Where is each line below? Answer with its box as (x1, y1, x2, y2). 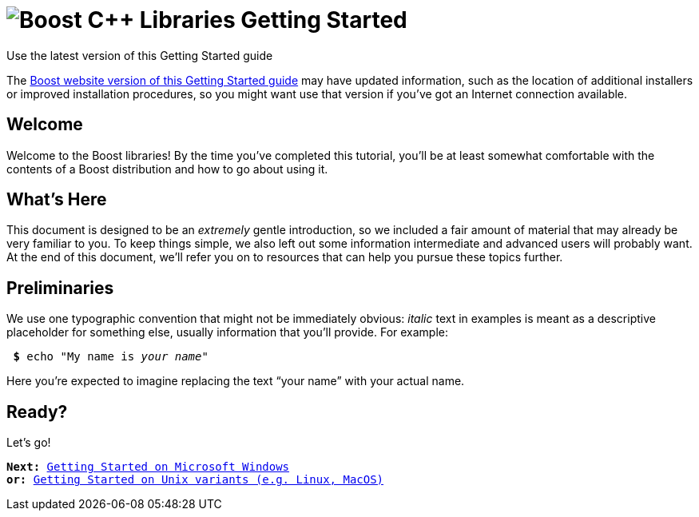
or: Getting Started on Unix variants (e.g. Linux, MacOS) (6, 473, 384, 487)
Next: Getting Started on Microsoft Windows (6, 460, 290, 474)
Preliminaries (6, 277, 114, 298)
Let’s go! (6, 435, 51, 450)
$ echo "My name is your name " (13, 350, 209, 364)
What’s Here (6, 189, 107, 210)
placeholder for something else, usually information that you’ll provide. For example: (6, 325, 449, 340)
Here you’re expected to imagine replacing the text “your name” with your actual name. (6, 374, 465, 388)
